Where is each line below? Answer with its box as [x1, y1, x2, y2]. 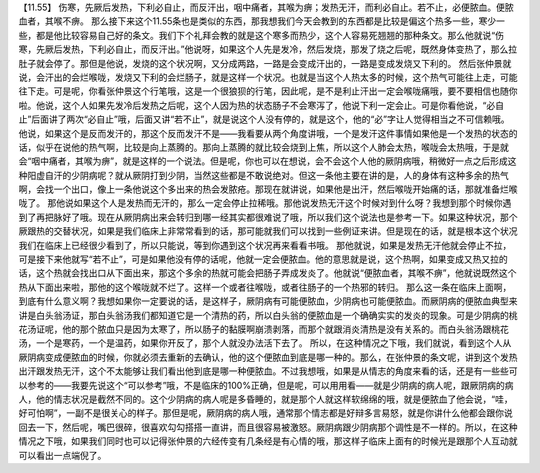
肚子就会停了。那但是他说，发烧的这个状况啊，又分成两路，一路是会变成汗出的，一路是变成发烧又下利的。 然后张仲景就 [18, 57, 512, 69]
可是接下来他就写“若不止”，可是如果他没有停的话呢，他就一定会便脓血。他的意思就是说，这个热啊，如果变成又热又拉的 [18, 253, 509, 265]
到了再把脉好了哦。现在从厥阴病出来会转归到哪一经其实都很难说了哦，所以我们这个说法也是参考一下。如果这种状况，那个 [18, 211, 518, 223]
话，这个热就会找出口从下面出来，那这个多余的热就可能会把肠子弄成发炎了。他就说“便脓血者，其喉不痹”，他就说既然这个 [18, 267, 517, 279]
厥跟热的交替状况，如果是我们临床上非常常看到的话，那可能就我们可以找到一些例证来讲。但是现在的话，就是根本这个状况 [18, 225, 518, 237]
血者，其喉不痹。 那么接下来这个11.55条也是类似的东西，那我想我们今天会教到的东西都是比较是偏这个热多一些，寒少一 [18, 15, 505, 27]
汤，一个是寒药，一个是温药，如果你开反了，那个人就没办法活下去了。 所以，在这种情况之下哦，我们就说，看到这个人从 [18, 337, 512, 349]
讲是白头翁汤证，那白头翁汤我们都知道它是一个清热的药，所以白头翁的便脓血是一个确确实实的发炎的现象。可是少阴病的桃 [18, 309, 518, 321]
